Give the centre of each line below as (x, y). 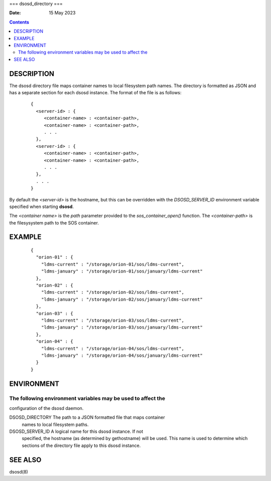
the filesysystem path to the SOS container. (54, 222)
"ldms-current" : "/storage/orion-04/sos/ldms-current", (112, 348)
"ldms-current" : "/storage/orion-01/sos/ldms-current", (112, 264)
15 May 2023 (62, 13)
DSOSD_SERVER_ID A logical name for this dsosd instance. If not (76, 431)
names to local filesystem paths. (55, 424)
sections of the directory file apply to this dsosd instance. (81, 445)
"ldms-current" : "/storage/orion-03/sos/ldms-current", (112, 320)
